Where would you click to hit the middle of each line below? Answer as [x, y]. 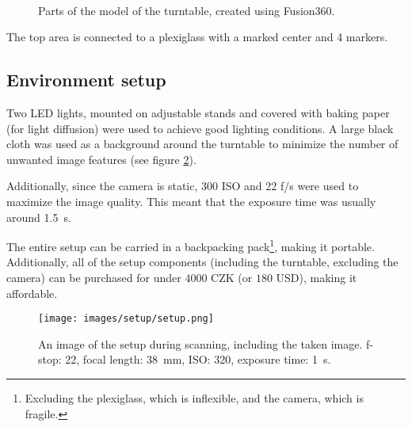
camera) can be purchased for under [94, 277]
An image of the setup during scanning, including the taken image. [200, 343]
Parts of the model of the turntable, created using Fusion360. [187, 10]
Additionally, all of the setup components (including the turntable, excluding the [202, 262]
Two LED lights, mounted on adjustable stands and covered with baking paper [198, 112]
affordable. [32, 293]
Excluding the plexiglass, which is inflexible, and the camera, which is [194, 398]
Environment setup [86, 80]
